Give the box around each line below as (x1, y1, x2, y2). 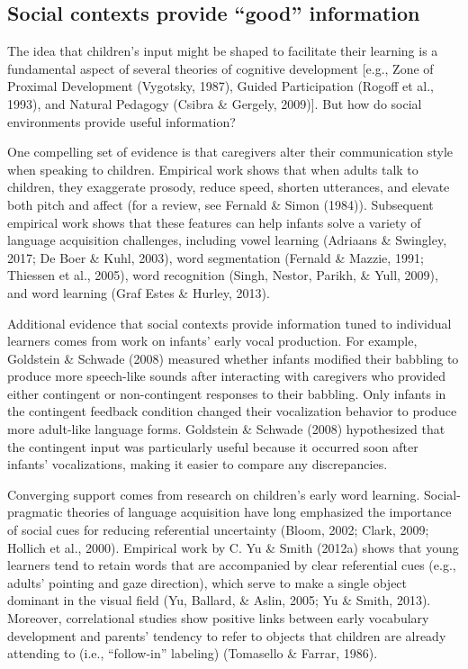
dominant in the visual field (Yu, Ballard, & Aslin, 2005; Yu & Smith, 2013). (7, 591, 431, 610)
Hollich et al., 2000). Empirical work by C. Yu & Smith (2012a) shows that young (7, 538, 459, 556)
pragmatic (7, 502, 63, 521)
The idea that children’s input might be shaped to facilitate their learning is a (7, 41, 438, 60)
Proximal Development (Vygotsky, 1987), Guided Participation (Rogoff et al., (7, 77, 434, 95)
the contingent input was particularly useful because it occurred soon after (7, 437, 418, 456)
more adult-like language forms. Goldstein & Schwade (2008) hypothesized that (7, 420, 445, 438)
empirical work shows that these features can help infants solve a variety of (7, 212, 421, 231)
